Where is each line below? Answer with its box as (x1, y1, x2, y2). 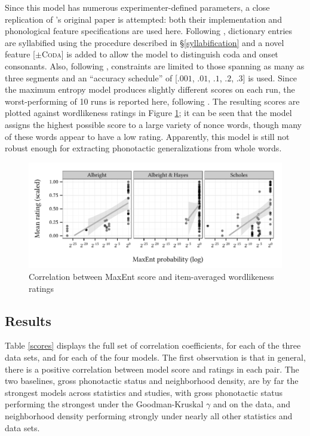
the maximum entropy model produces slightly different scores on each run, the (5, 83, 295, 96)
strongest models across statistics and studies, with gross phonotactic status (5, 386, 283, 398)
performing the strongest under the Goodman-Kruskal (5, 398, 204, 410)
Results (5, 311, 51, 330)
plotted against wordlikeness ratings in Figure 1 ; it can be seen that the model (5, 106, 292, 119)
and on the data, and (213, 398, 291, 410)
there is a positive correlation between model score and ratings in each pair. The (5, 362, 299, 375)
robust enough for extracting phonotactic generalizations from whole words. (5, 142, 282, 154)
